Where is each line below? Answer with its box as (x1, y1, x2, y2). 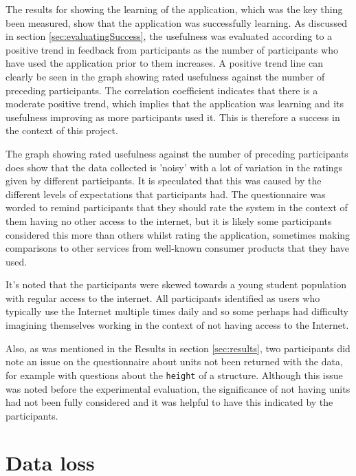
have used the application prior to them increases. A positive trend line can (5, 56, 324, 70)
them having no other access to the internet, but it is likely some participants (5, 213, 332, 228)
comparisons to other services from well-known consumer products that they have (5, 241, 349, 255)
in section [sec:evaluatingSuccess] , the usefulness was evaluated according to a (5, 29, 333, 43)
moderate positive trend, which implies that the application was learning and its (5, 96, 344, 111)
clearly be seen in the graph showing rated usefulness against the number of (5, 69, 325, 83)
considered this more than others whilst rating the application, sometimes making (5, 227, 351, 241)
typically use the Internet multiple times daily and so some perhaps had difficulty (5, 304, 349, 318)
